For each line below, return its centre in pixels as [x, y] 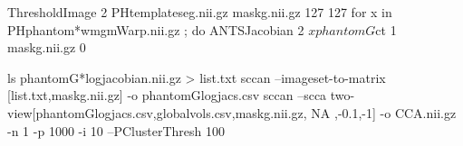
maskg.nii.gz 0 [47, 47]
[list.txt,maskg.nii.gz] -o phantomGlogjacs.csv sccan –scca [167, 95]
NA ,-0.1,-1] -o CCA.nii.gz [384, 112]
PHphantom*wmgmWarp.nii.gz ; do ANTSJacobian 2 [156, 29]
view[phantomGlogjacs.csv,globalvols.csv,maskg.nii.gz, [157, 112]
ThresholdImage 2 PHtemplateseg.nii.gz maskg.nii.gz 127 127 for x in [200, 12]
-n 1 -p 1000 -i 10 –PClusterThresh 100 [116, 130]
